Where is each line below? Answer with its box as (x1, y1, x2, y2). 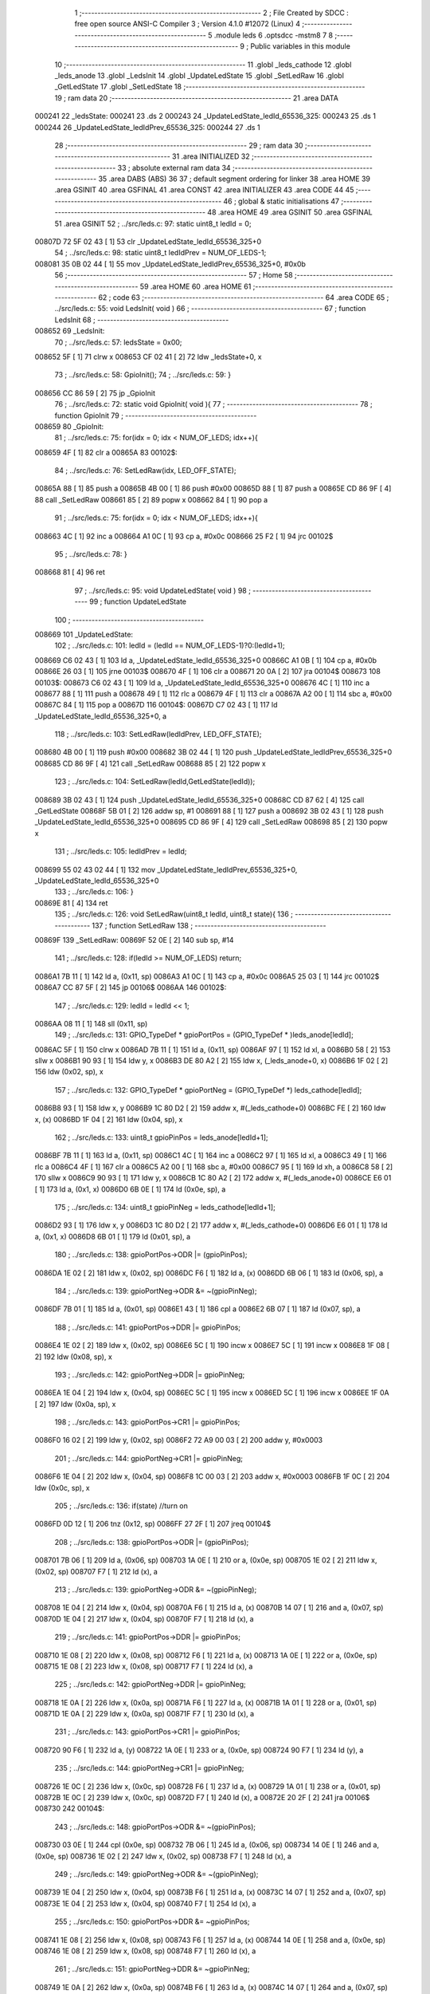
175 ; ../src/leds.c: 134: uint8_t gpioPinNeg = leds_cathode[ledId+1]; (54, 1202, 276, 1212)
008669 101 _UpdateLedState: (34, 629, 134, 639)
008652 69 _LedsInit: (34, 326, 105, 336)
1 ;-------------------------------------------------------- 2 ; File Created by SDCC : (74, 8, 350, 18)
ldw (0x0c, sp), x (34, 1483, 91, 1492)
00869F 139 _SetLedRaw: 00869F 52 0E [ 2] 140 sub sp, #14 (34, 935, 234, 944)
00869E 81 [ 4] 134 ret (34, 898, 108, 908)
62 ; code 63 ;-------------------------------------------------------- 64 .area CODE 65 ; (98, 292, 389, 302)
